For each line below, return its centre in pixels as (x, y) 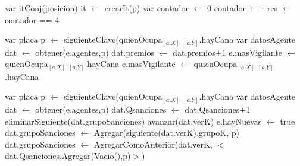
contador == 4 (32, 19)
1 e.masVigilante (252, 52)
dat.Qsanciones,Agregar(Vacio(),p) (68, 156)
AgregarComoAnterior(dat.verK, (153, 144)
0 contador (227, 8)
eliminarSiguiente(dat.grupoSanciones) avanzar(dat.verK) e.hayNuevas (133, 121)
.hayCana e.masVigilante (130, 64)
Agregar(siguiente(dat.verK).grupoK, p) (166, 133)
